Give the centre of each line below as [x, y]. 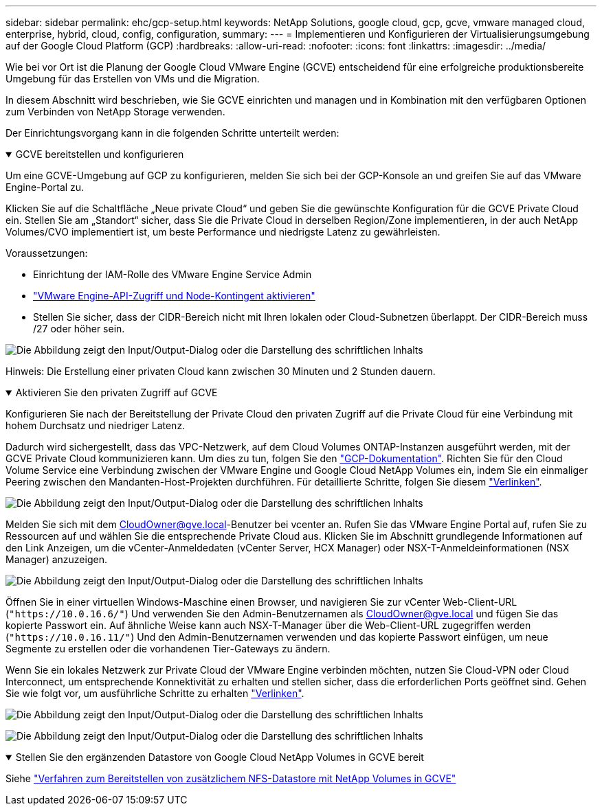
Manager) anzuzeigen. [56, 559]
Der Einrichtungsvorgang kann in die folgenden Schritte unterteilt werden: [172, 133]
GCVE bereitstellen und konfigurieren [100, 154]
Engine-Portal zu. [45, 187]
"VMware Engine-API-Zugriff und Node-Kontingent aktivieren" [174, 296]
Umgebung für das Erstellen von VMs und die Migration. [133, 79]
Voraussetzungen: [47, 253]
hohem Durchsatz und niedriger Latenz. [96, 425]
